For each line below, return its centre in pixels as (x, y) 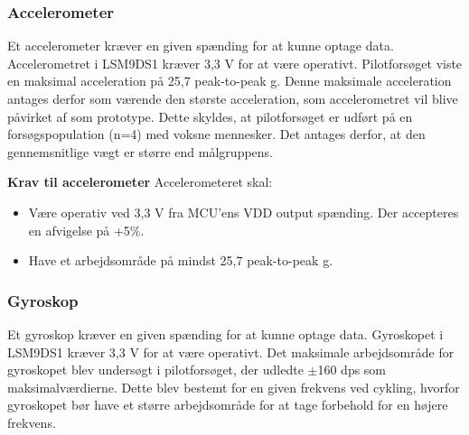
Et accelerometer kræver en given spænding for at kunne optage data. (201, 46)
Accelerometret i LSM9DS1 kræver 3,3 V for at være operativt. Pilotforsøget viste (235, 63)
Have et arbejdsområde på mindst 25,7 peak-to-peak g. (181, 260)
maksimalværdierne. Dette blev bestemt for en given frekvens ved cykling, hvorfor (234, 387)
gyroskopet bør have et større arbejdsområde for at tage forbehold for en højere (228, 405)
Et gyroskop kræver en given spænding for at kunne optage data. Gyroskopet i (225, 333)
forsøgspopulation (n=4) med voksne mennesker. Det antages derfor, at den (216, 134)
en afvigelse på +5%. (86, 230)
